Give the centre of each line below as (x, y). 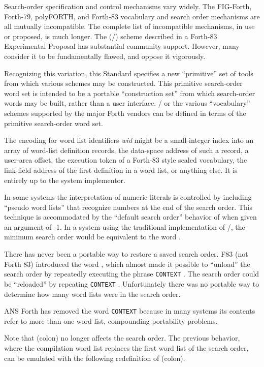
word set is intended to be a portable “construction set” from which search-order (130, 93)
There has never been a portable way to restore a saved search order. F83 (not (126, 254)
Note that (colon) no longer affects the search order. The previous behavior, (122, 338)
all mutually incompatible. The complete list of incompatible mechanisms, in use (129, 26)
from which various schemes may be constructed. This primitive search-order (123, 83)
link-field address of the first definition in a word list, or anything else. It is (121, 170)
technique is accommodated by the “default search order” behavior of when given (130, 217)
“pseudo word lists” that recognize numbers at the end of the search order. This (128, 207)
